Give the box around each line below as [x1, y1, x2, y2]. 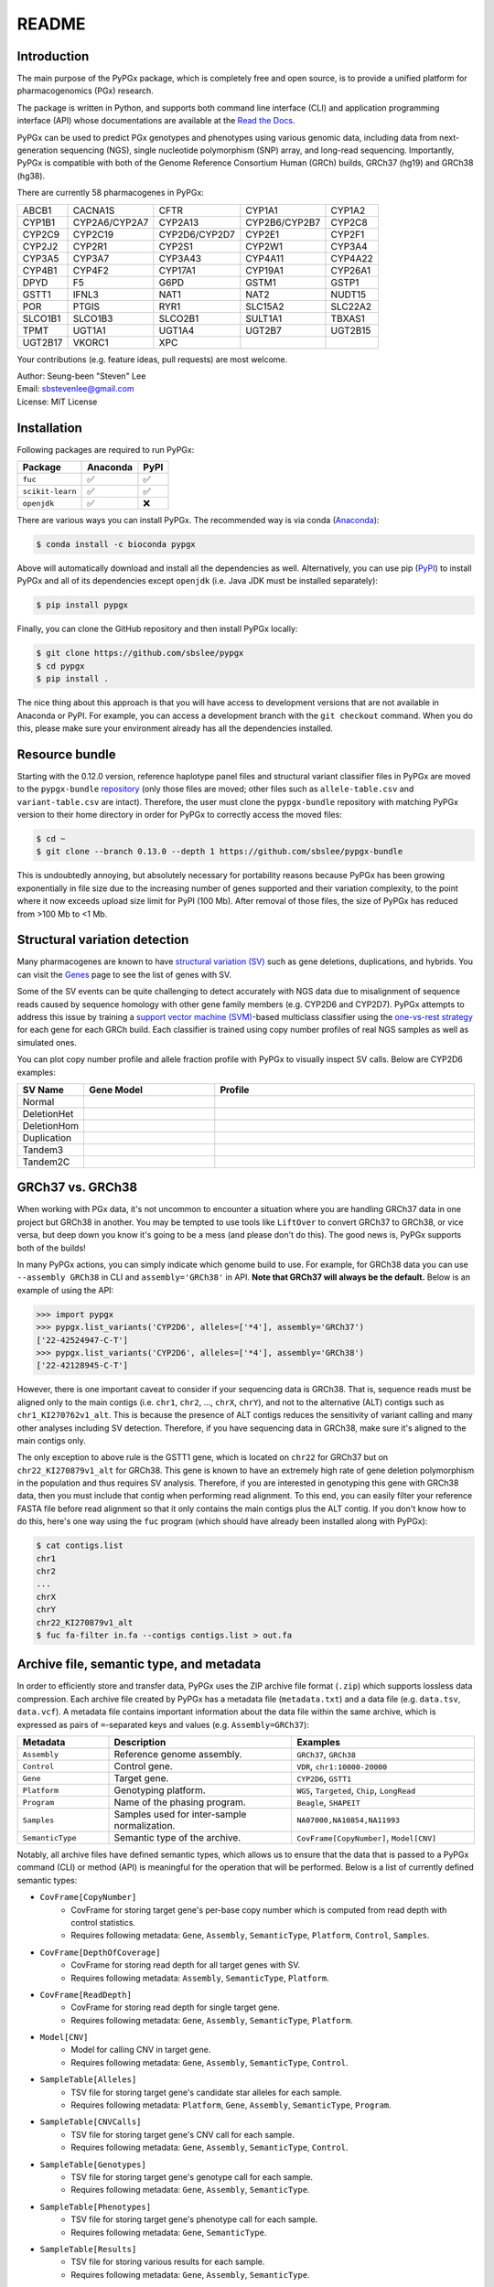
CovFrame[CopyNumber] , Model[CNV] [296, 1831, 437, 1844]
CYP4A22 [330, 252, 374, 264]
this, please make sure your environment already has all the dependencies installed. [16, 723, 334, 734]
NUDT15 [330, 288, 366, 301]
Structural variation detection [16, 932, 189, 948]
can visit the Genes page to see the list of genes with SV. [16, 969, 232, 980]
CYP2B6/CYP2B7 [245, 216, 321, 229]
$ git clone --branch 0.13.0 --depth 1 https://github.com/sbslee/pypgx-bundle [36, 846, 403, 857]
